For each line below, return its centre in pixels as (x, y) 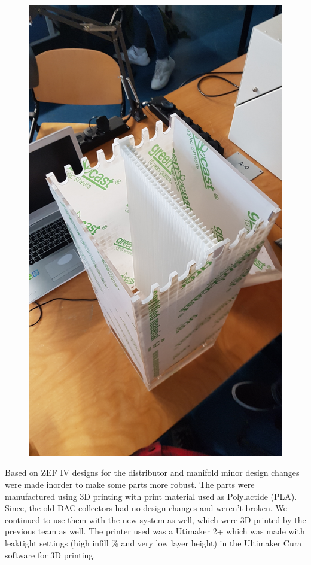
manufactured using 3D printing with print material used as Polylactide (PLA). (151, 496)
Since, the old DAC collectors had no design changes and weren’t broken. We (146, 508)
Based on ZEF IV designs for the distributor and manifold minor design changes (152, 473)
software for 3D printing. (50, 555)
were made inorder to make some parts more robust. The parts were (130, 484)
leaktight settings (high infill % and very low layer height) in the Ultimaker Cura (153, 543)
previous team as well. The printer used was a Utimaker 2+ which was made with (155, 531)
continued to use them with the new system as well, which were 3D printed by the (155, 519)
